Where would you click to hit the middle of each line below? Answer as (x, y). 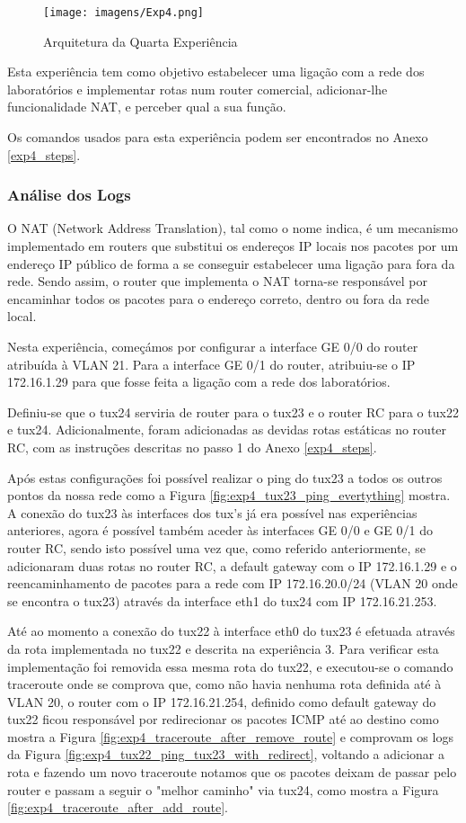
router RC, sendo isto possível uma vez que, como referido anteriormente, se (216, 547)
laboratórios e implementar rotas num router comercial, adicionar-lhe (198, 89)
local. (22, 316)
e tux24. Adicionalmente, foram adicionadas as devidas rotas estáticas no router (227, 429)
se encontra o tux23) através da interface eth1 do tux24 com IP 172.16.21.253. (222, 600)
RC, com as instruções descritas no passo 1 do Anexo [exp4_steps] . (192, 447)
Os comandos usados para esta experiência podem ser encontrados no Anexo (218, 137)
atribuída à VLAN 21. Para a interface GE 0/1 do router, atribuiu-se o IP (211, 364)
